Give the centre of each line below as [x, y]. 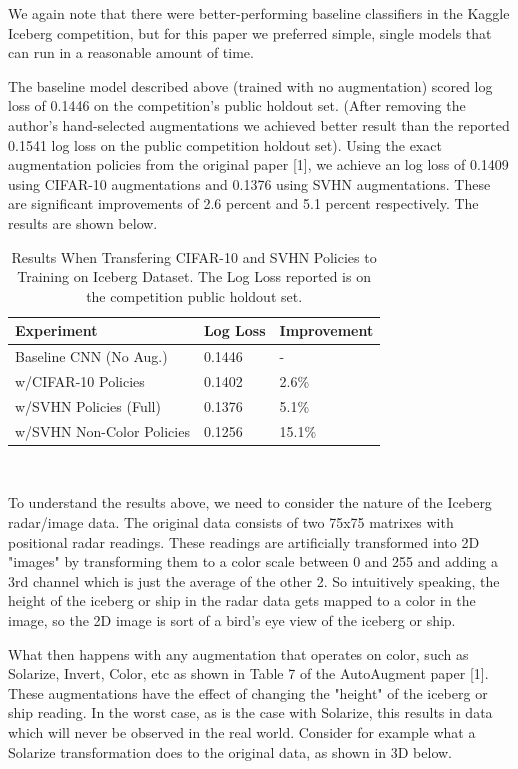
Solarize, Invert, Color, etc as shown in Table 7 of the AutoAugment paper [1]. [248, 673]
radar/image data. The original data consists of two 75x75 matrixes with [231, 521]
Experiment [56, 330]
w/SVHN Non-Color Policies [102, 430]
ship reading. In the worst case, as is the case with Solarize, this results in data [250, 712]
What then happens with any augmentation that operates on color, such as [238, 653]
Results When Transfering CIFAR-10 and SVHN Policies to [194, 256]
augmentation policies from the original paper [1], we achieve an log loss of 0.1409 [258, 164]
